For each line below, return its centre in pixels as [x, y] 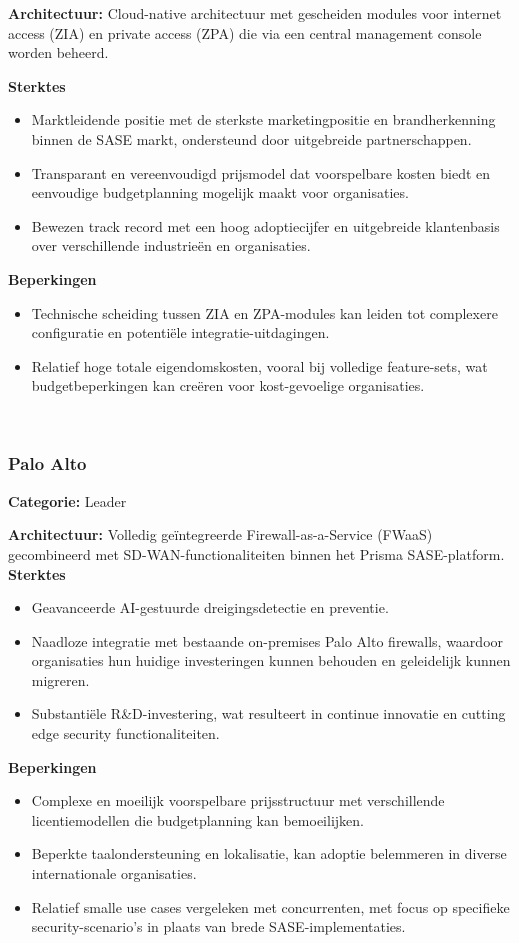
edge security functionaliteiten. [125, 733]
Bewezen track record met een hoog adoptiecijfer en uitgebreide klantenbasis [265, 225]
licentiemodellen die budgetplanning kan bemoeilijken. [197, 819]
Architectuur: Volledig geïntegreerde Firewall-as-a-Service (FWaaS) [220, 534]
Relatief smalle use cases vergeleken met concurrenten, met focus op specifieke [270, 906]
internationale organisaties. [114, 873]
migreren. [60, 679]
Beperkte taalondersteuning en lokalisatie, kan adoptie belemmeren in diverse [269, 853]
